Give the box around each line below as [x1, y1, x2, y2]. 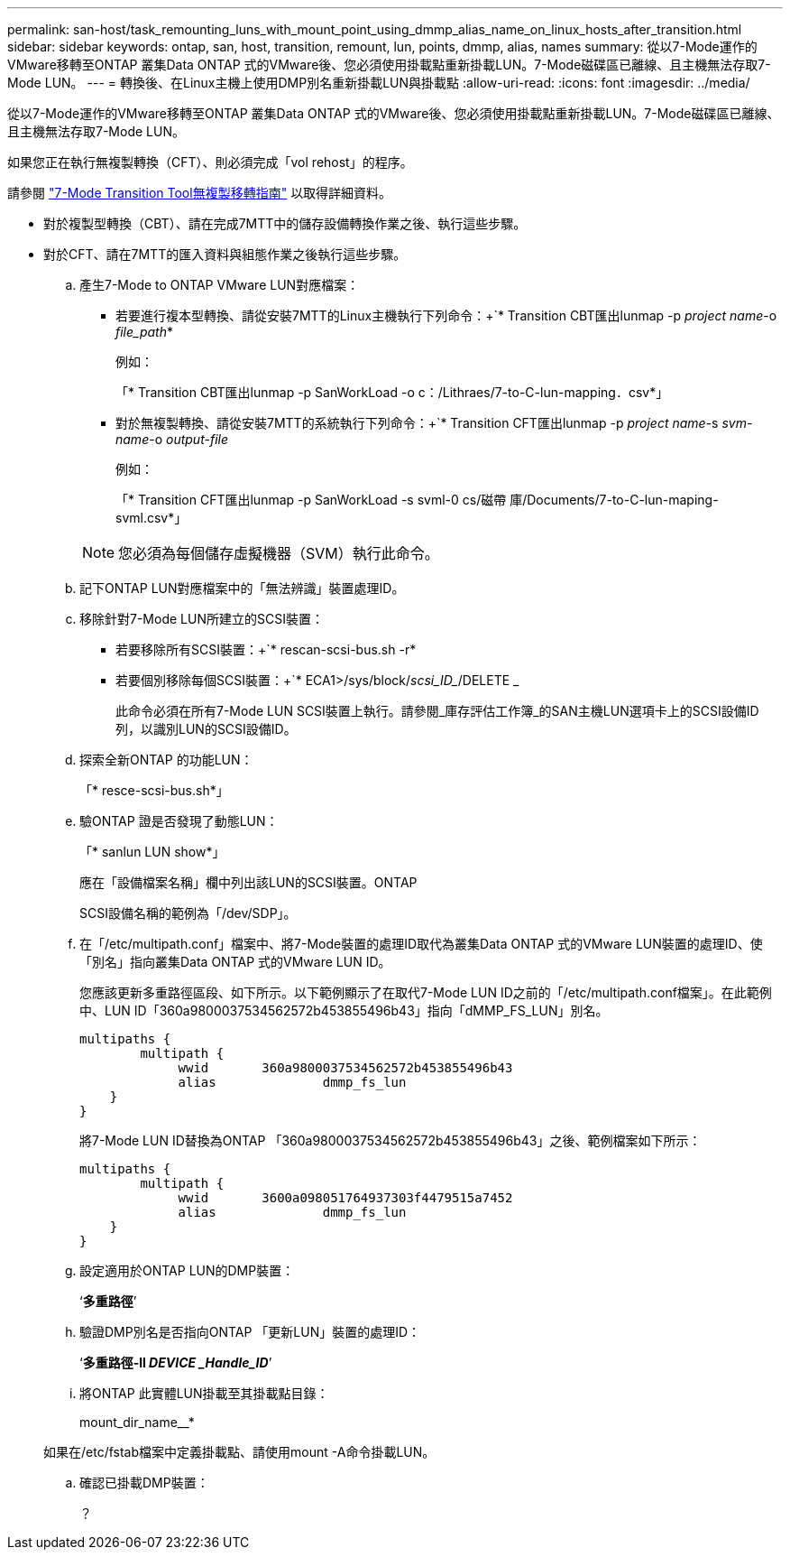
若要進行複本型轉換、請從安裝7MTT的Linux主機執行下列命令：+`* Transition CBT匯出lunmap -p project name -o [115, 308, 777, 323]
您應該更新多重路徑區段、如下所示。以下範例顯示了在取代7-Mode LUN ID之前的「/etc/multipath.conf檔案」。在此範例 [79, 985, 772, 1000]
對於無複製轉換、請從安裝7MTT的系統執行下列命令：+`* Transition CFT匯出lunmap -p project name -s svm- [115, 415, 753, 431]
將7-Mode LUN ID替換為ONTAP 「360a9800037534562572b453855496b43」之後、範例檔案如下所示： [79, 1133, 702, 1148]
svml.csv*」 [115, 510, 188, 525]
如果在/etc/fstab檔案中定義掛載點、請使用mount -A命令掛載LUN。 [43, 1444, 436, 1460]
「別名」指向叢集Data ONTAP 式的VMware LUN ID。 [79, 954, 391, 969]
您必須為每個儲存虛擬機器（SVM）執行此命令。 [118, 544, 439, 562]
